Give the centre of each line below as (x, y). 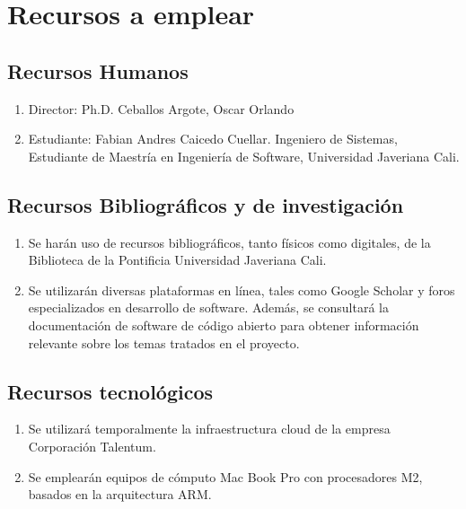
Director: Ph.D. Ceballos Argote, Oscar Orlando (161, 108)
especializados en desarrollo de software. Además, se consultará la (208, 307)
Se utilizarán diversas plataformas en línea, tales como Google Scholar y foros (242, 290)
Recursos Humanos (98, 70)
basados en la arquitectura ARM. (120, 494)
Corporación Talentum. (92, 446)
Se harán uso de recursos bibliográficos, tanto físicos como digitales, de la (229, 242)
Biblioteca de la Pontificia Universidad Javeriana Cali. (177, 260)
